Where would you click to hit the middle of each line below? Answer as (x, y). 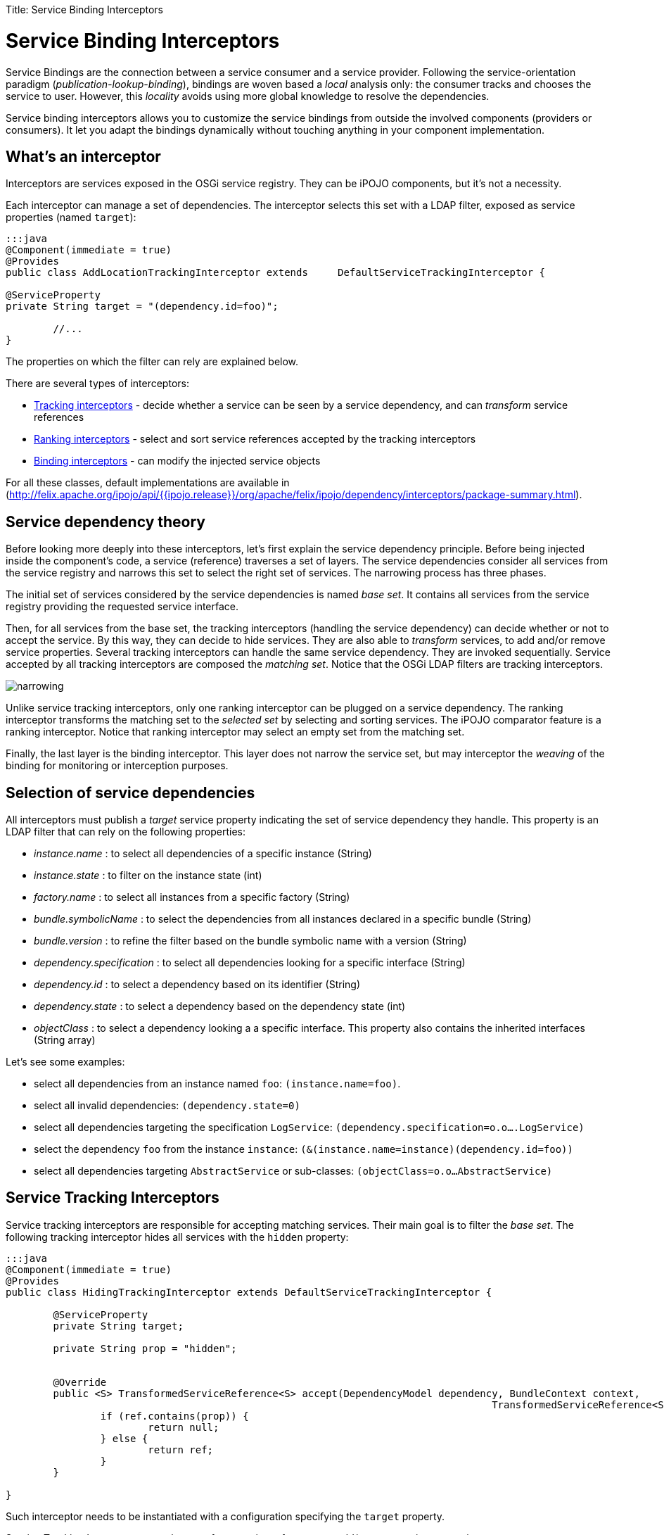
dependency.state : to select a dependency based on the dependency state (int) (220, 1006)
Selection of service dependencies (130, 792)
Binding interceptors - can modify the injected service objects (177, 461)
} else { (124, 1438)
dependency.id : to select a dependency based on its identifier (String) (197, 985)
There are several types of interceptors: (97, 384)
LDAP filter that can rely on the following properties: (126, 832)
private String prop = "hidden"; (145, 1348)
